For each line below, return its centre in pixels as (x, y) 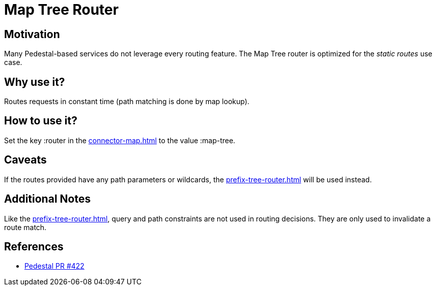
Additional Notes (48, 199)
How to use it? (41, 121)
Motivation (32, 34)
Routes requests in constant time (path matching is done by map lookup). (127, 102)
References (34, 246)
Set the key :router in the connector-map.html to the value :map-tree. (120, 140)
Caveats (25, 160)
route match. (25, 227)
